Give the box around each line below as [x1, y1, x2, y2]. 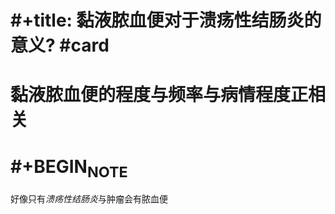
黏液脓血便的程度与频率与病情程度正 [10, 84, 309, 106]
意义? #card [10, 34, 110, 57]
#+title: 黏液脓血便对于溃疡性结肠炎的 [10, 9, 322, 32]
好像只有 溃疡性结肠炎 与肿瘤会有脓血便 [10, 192, 168, 205]
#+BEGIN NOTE [10, 155, 128, 181]
